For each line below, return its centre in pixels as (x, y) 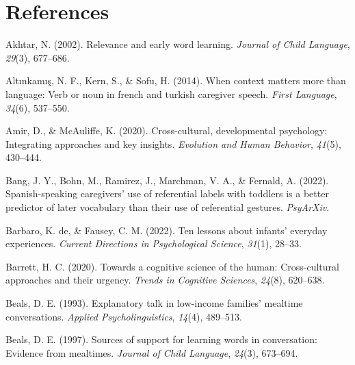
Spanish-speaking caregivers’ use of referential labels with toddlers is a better (167, 193)
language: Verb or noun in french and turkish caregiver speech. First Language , (171, 93)
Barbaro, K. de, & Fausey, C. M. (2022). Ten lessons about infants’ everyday (167, 230)
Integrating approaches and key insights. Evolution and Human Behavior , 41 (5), (173, 143)
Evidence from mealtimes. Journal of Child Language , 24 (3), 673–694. (152, 352)
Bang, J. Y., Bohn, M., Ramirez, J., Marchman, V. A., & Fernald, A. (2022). (167, 180)
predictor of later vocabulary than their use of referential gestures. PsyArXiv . (168, 207)
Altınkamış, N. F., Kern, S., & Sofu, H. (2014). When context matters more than (176, 80)
